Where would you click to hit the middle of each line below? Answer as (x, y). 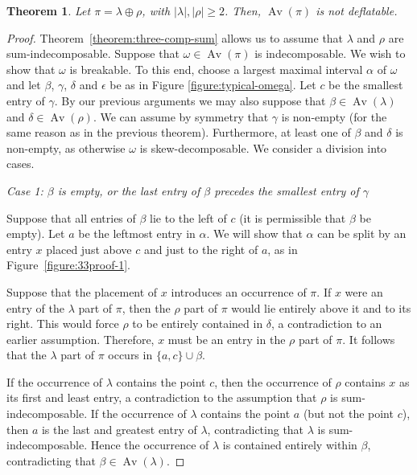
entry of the (35, 307)
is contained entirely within (290, 445)
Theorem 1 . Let (49, 10)
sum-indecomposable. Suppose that (93, 53)
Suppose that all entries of (71, 217)
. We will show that (254, 233)
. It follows (369, 339)
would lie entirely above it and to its (321, 307)
